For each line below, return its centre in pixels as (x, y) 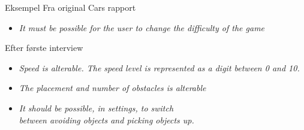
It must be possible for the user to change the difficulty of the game (142, 27)
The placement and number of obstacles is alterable (112, 88)
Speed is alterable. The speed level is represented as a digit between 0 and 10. (159, 67)
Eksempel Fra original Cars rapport (70, 7)
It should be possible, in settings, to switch (96, 108)
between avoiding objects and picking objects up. (106, 120)
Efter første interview (44, 48)
